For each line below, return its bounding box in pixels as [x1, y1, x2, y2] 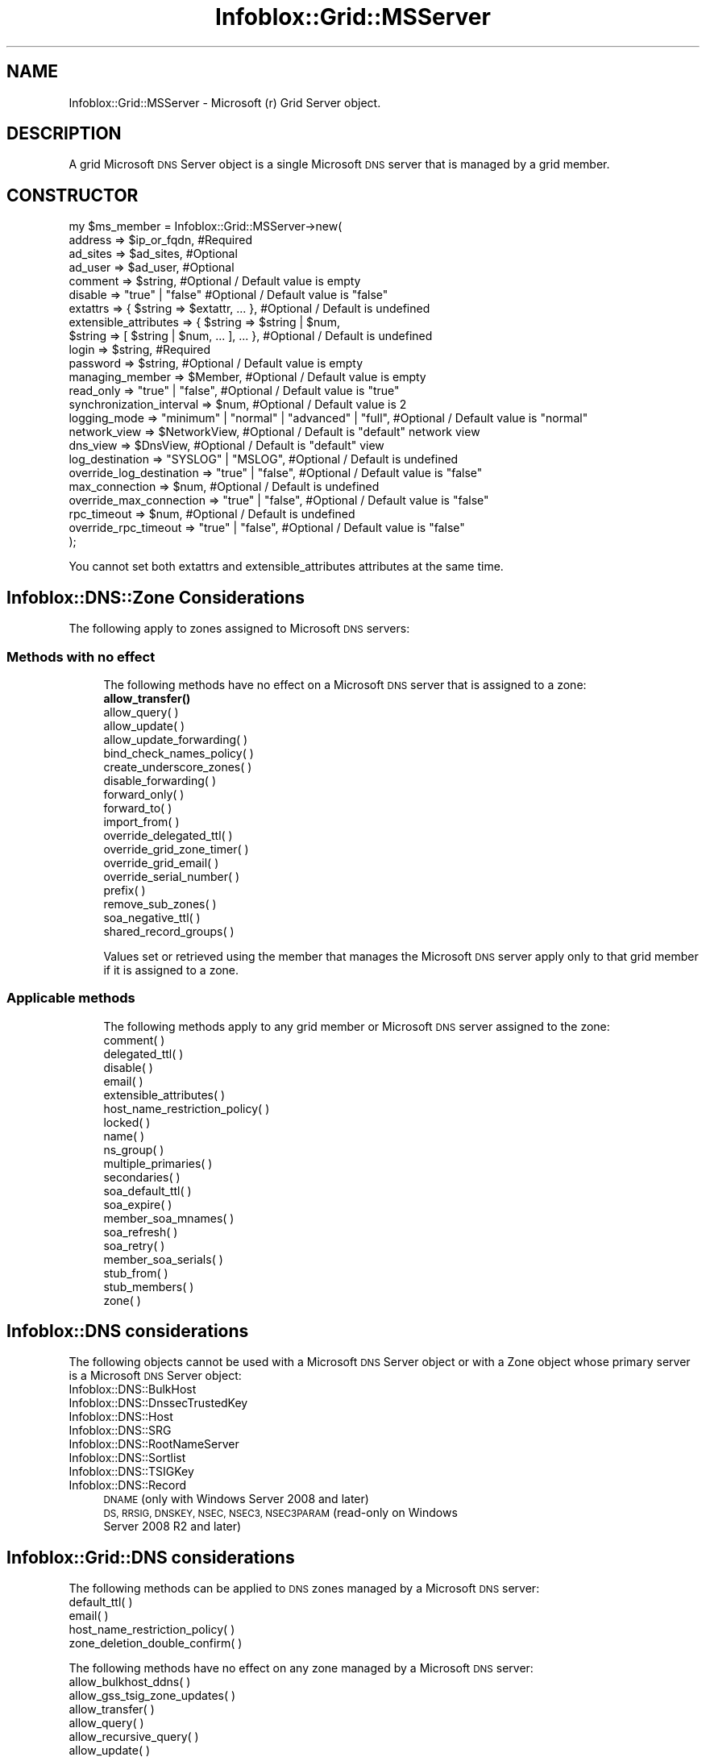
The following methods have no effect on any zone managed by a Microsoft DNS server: [69, 1661, 534, 1676]
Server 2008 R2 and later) [103, 1519, 242, 1534]
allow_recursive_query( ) [69, 1730, 199, 1744]
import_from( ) [103, 814, 180, 829]
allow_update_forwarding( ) [103, 732, 248, 746]
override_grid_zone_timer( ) [103, 841, 249, 856]
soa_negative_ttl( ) [103, 910, 201, 924]
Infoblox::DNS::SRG [69, 1423, 172, 1438]
